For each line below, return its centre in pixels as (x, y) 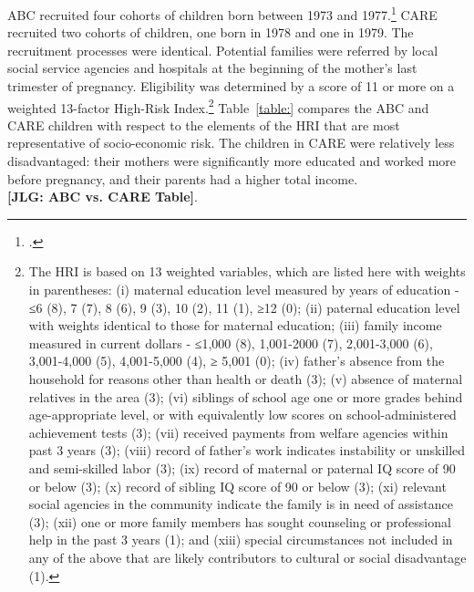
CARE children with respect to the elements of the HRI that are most (204, 125)
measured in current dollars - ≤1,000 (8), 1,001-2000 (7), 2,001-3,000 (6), (231, 343)
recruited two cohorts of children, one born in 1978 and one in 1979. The (211, 32)
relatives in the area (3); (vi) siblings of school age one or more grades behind (246, 396)
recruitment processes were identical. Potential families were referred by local (223, 50)
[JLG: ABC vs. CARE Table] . (103, 197)
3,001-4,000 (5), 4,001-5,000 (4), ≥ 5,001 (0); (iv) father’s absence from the (237, 361)
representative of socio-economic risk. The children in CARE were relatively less (231, 143)
